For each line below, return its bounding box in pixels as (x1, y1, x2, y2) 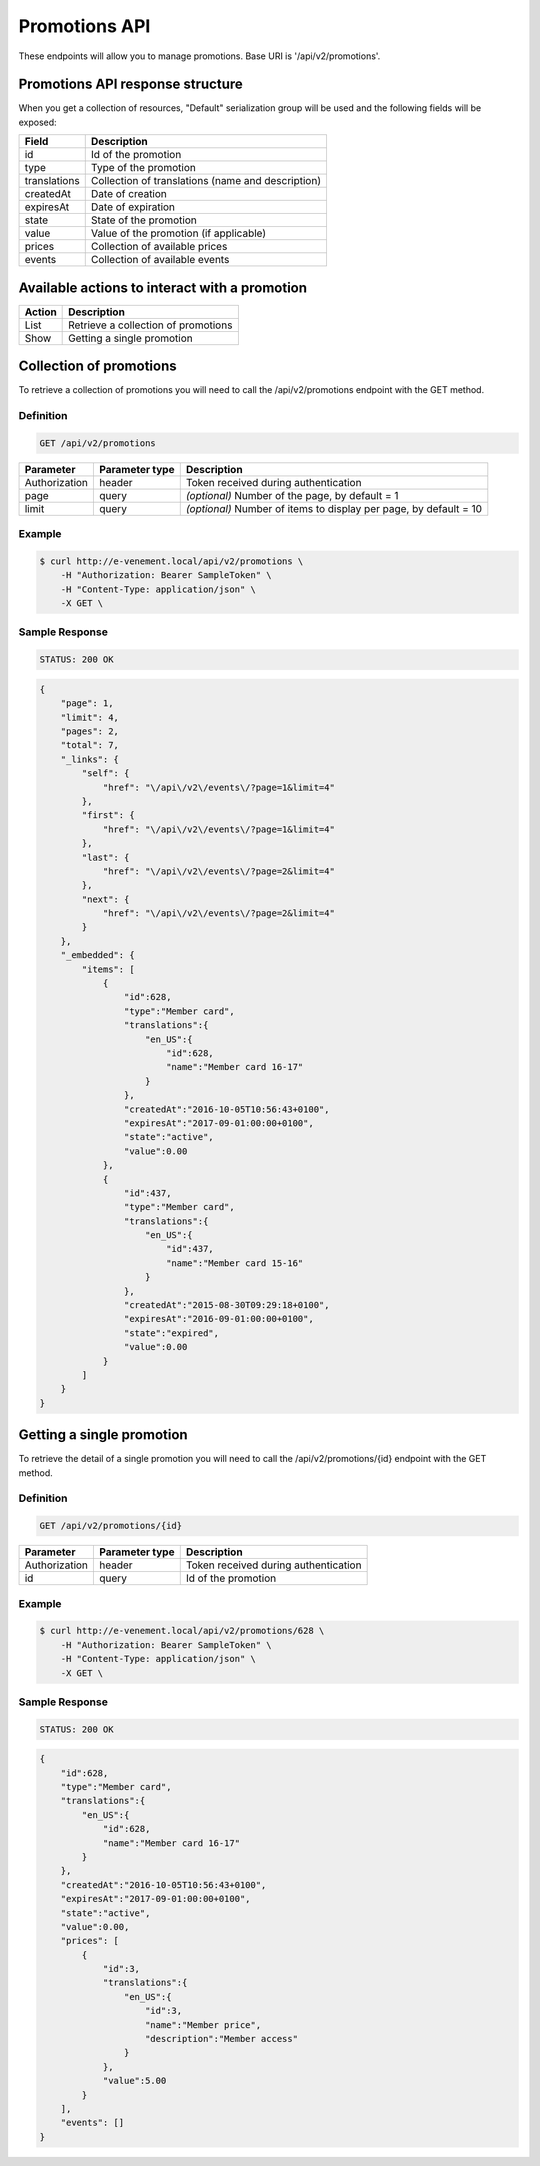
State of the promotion (90, 213, 197, 227)
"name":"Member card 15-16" (165, 1257, 304, 1269)
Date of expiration (90, 200, 175, 214)
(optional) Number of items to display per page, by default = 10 (185, 501, 483, 515)
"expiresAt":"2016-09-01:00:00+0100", (123, 1313, 314, 1325)
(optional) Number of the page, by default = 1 (185, 488, 399, 502)
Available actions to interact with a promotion (18, 279, 308, 296)
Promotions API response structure (18, 76, 244, 93)
